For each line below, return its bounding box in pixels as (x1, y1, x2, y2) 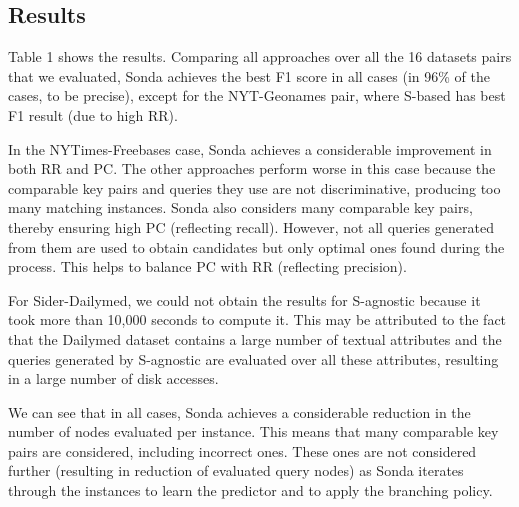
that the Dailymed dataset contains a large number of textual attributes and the (8, 328, 502, 349)
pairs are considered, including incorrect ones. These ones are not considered (8, 440, 477, 461)
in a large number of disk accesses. (8, 368, 219, 389)
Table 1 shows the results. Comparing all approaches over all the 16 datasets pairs (8, 46, 512, 67)
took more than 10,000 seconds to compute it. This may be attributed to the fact (8, 309, 507, 330)
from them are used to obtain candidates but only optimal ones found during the (8, 236, 505, 257)
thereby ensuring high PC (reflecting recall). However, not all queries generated (8, 216, 494, 237)
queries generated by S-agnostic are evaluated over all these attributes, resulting (8, 348, 499, 369)
